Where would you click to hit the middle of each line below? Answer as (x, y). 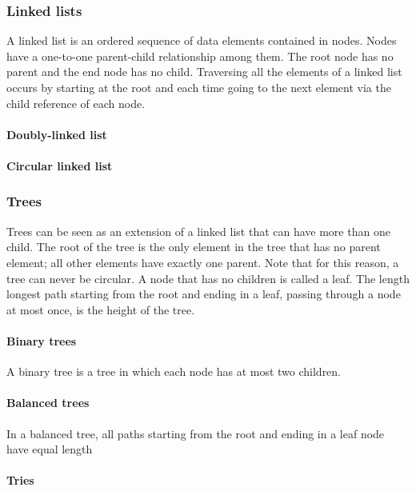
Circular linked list (60, 165)
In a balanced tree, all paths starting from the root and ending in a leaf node (196, 433)
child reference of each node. (76, 103)
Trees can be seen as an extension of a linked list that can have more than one (198, 231)
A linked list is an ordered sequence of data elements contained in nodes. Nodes (202, 40)
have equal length (50, 449)
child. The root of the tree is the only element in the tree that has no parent (194, 247)
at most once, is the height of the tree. (101, 309)
